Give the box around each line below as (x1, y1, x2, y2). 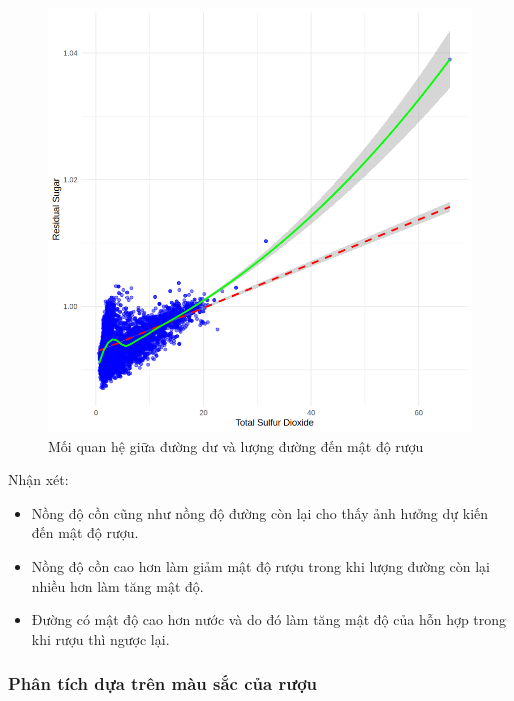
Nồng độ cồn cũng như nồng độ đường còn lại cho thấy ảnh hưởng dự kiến (31, 502, 489, 523)
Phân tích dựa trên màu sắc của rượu (8, 671, 318, 696)
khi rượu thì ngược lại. (31, 628, 170, 649)
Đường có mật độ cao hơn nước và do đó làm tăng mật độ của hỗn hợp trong (31, 609, 507, 630)
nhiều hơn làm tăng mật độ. (31, 575, 204, 596)
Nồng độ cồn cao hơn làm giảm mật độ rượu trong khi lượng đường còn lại (31, 555, 491, 576)
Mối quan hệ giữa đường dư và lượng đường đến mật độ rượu (48, 435, 424, 456)
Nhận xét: (8, 469, 69, 490)
